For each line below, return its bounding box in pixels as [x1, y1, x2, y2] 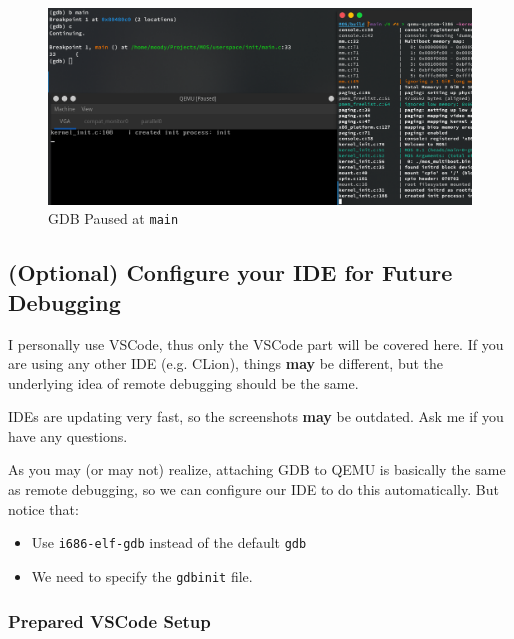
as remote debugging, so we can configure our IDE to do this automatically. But [8, 479, 499, 500]
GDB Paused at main [48, 208, 179, 229]
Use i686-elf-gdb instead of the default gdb [31, 532, 307, 553]
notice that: [8, 498, 79, 519]
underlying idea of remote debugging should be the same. [8, 372, 359, 393]
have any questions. [8, 425, 128, 446]
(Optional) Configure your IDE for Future [8, 257, 453, 288]
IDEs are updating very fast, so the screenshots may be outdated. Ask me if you [8, 406, 504, 427]
